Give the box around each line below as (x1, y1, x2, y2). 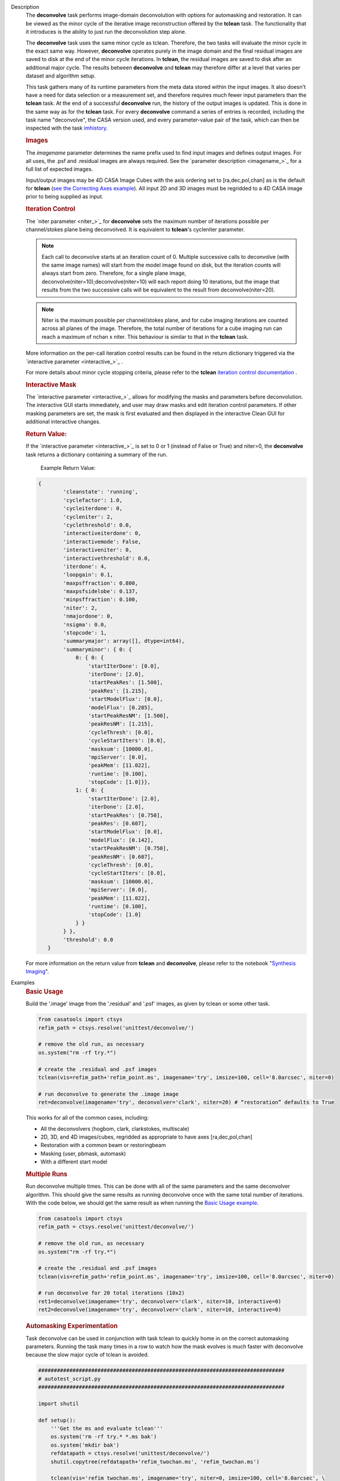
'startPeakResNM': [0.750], (88, 845, 170, 852)
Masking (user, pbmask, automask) (40, 1150, 127, 1157)
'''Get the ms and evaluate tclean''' (50, 1425, 163, 1432)
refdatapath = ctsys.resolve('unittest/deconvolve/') (50, 1450, 210, 1457)
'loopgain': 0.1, (63, 572, 114, 578)
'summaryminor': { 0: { (63, 646, 132, 653)
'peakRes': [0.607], (88, 820, 148, 827)
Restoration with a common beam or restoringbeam (40, 1142, 166, 1149)
